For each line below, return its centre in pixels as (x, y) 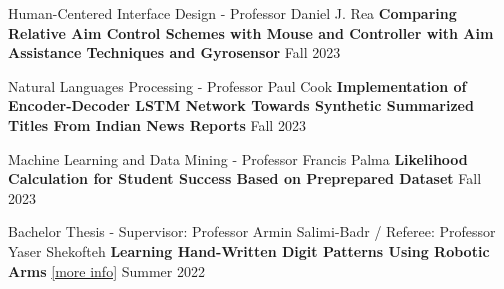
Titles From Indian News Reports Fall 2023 (157, 124)
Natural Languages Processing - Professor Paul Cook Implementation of (237, 85)
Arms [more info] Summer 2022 (106, 270)
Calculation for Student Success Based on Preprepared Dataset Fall (245, 178)
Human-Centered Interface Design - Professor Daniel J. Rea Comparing (232, 13)
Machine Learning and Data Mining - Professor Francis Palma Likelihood (238, 158)
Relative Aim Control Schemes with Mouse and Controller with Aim (251, 32)
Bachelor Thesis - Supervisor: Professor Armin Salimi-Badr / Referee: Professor (252, 231)
